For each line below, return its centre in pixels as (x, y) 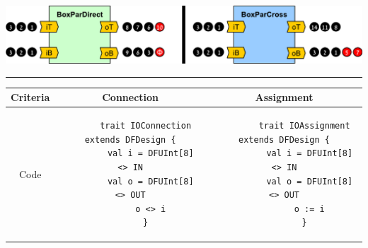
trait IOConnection (146, 126)
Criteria (30, 97)
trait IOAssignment (304, 126)
